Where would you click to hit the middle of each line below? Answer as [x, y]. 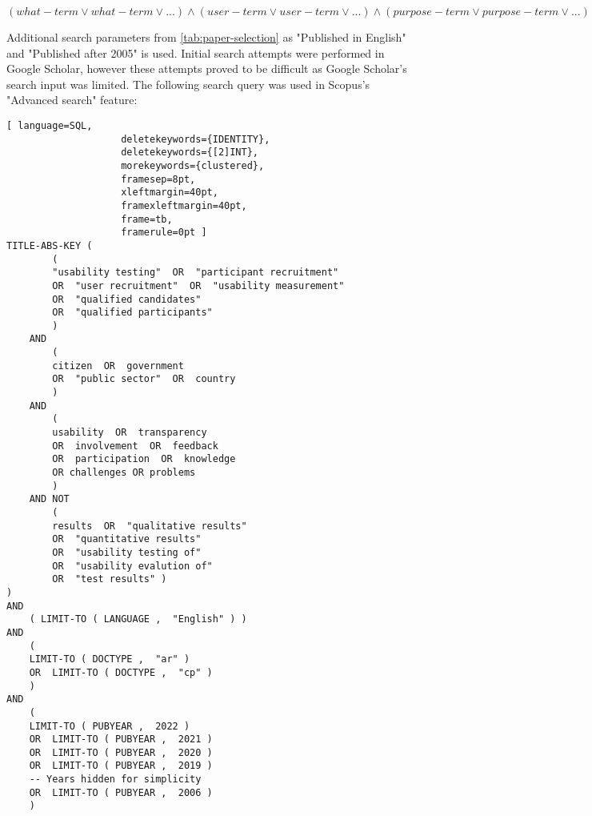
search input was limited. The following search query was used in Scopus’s [188, 84]
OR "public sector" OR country [144, 379]
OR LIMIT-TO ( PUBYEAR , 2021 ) [121, 740]
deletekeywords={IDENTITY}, [196, 139]
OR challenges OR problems [124, 473]
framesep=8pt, [158, 179]
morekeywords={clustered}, [193, 165]
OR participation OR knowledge [144, 459]
